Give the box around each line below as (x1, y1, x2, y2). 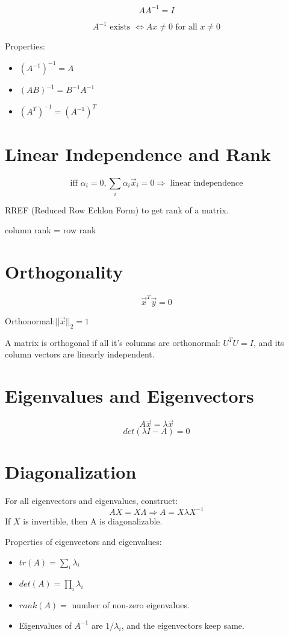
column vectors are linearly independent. (5, 348, 155, 361)
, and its (253, 336, 284, 348)
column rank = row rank (5, 224, 96, 236)
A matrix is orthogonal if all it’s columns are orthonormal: (5, 336, 220, 348)
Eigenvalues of (19, 619, 72, 631)
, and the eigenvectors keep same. (121, 619, 244, 631)
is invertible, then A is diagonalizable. (23, 515, 163, 527)
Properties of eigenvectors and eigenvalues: (5, 535, 162, 548)
